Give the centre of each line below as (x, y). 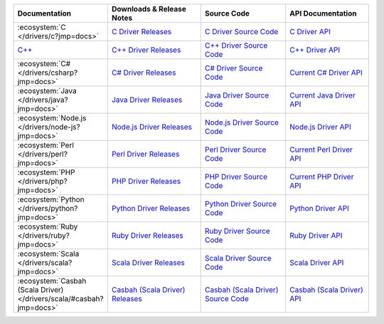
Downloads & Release (149, 9)
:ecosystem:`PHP (46, 172)
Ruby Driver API (316, 235)
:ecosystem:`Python (51, 199)
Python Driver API (319, 208)
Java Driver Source (237, 95)
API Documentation (323, 13)
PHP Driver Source (236, 177)
